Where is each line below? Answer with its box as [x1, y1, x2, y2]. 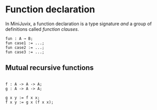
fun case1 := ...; [5, 40, 44, 46]
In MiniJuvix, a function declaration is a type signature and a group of [5, 21, 152, 27]
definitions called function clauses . [5, 26, 79, 32]
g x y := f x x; [5, 95, 40, 100]
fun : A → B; [5, 36, 33, 41]
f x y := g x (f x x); [5, 99, 54, 105]
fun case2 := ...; [5, 45, 44, 50]
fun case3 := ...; [5, 49, 44, 54]
